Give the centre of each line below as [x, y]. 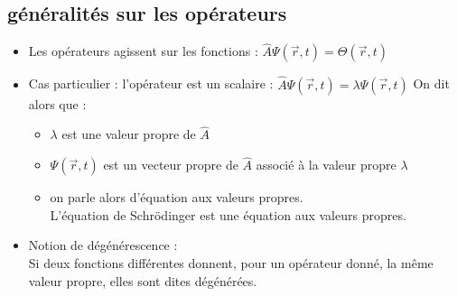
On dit [431, 83]
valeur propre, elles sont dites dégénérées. [143, 280]
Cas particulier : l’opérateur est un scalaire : [151, 83]
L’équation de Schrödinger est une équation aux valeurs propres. [228, 214]
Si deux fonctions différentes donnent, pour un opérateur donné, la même [231, 263]
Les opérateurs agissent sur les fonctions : [143, 51]
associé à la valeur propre [326, 165]
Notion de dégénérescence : [103, 245]
